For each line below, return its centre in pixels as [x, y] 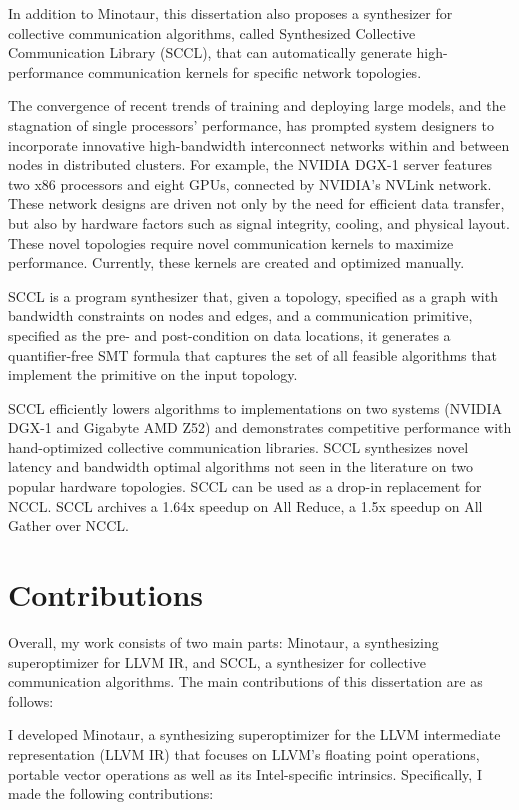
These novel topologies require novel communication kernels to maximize [231, 242]
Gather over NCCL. [68, 525]
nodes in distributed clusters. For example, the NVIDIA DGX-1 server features [250, 164]
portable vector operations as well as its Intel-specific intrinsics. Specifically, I [245, 773]
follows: [31, 700]
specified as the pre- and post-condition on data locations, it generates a [229, 334]
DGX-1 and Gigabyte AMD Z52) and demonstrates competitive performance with [260, 427]
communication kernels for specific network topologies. [255, 71]
